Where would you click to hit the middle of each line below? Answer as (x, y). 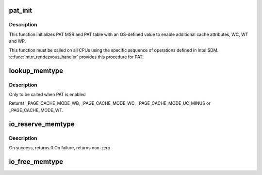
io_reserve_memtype (42, 124)
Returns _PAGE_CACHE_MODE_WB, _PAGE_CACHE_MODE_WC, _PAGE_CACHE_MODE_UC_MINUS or (110, 103)
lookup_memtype (36, 71)
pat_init (21, 10)
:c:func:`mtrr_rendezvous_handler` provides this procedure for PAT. (76, 57)
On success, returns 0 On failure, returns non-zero (60, 148)
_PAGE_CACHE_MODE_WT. (36, 110)
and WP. (17, 41)
